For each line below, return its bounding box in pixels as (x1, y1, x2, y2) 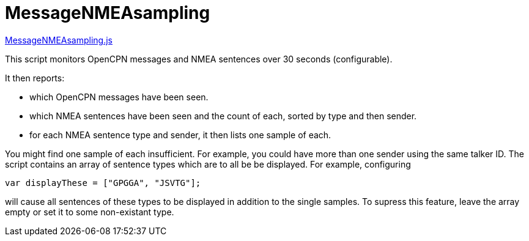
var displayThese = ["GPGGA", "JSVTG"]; (5, 177, 201, 188)
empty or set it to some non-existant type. (5, 206, 174, 217)
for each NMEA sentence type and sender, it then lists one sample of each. (29, 129, 331, 140)
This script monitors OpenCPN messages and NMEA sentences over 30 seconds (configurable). (5, 53, 393, 64)
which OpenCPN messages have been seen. (29, 91, 209, 102)
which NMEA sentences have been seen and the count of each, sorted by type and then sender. (29, 110, 417, 121)
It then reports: (5, 72, 65, 83)
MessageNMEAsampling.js (5, 34, 113, 45)
